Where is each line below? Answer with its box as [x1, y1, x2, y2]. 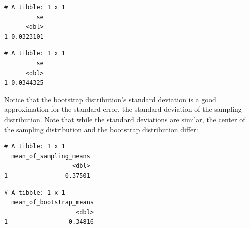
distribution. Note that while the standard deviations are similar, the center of [4, 113, 245, 124]
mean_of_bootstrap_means [11, 199, 94, 206]
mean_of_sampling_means [11, 152, 90, 160]
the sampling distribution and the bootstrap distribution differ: [4, 124, 198, 134]
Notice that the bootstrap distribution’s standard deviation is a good [4, 94, 216, 104]
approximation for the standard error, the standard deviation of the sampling [4, 104, 242, 115]
